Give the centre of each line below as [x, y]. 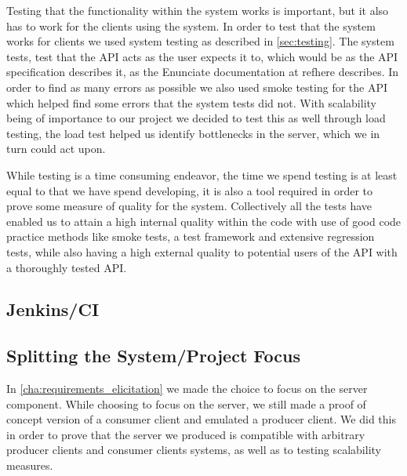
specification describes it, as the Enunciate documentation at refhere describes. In [203, 72]
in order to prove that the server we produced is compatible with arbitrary [186, 434]
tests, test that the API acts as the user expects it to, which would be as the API [202, 56]
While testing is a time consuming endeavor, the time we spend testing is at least [202, 174]
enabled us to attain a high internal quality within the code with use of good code [204, 221]
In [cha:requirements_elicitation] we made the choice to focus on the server [187, 389]
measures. [30, 465]
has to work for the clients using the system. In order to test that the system [191, 25]
